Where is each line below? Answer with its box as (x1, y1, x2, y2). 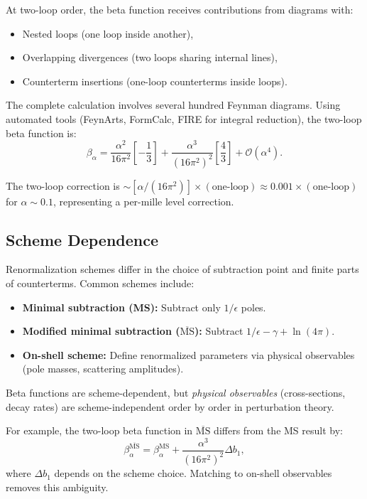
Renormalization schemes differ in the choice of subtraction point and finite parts (6, 262, 359, 277)
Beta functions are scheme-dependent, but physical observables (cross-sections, (6, 385, 346, 399)
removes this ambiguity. (6, 479, 109, 494)
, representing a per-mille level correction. (53, 193, 234, 208)
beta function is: (6, 125, 77, 140)
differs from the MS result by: (214, 423, 343, 438)
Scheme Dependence (6, 228, 159, 250)
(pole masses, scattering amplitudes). (22, 361, 184, 376)
